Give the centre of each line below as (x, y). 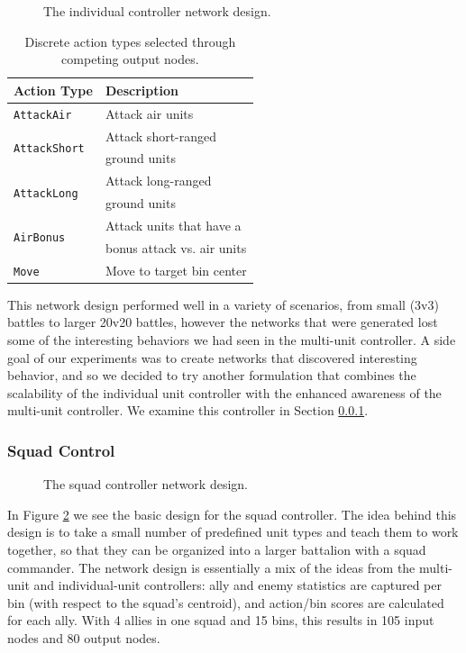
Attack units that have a (173, 225)
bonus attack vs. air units (176, 247)
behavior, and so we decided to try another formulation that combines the (212, 375)
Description (142, 90)
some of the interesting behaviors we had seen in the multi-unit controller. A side (232, 339)
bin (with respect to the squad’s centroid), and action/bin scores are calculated (226, 602)
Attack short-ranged (161, 136)
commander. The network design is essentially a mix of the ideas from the (211, 567)
